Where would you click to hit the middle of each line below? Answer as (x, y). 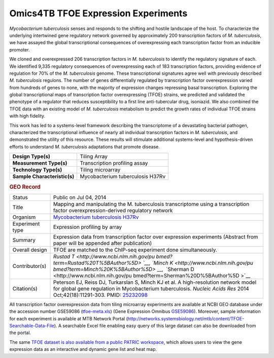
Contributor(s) (29, 266)
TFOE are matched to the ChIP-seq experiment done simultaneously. (135, 250)
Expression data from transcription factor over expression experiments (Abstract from (156, 236)
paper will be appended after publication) (102, 243)
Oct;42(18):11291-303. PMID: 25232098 (100, 295)
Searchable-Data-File (32, 326)
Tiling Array (94, 157)
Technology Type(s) (37, 170)
